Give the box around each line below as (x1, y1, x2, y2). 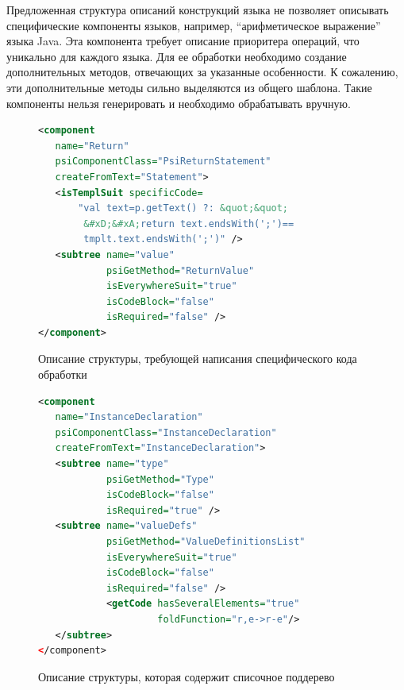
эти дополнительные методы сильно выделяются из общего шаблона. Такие (6, 79, 372, 95)
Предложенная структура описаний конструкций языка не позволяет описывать (6, 2, 389, 17)
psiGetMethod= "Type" (106, 473, 214, 485)
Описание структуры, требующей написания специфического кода (38, 350, 357, 367)
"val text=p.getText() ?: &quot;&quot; (78, 202, 289, 214)
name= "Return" (55, 140, 129, 152)
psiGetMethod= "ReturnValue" (106, 264, 255, 276)
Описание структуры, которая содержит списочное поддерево (38, 668, 335, 684)
